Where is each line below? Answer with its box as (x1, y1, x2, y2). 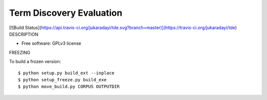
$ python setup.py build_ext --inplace (18, 70, 115, 76)
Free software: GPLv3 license (21, 40, 82, 46)
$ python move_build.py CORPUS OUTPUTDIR (18, 84, 120, 90)
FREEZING (9, 49, 31, 55)
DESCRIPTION (9, 31, 39, 37)
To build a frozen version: (9, 59, 61, 65)
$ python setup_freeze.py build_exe (18, 77, 107, 82)
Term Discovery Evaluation (9, 7, 123, 18)
